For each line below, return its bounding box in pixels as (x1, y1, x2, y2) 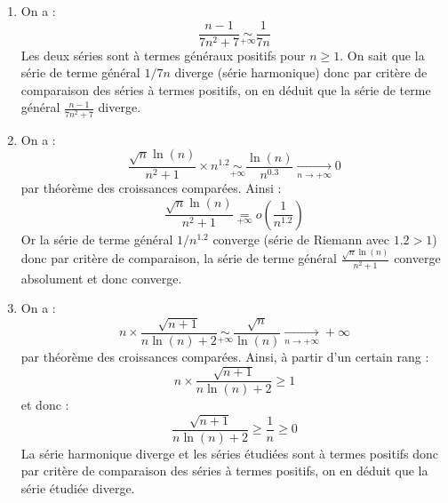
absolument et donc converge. (20, 268, 182, 287)
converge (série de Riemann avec (212, 229, 390, 248)
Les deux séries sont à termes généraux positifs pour (20, 45, 306, 64)
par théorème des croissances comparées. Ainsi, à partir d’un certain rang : (20, 347, 429, 365)
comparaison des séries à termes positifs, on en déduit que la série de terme (20, 80, 431, 99)
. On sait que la (340, 45, 425, 64)
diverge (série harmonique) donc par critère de (174, 63, 428, 82)
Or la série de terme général (20, 229, 173, 248)
